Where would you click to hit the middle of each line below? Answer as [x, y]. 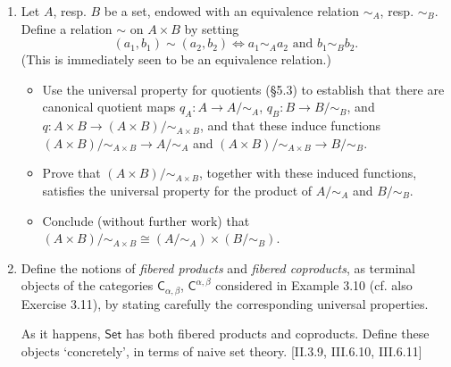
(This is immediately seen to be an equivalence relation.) [176, 59]
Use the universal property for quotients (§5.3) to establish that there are [243, 89]
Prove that [71, 173]
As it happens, [61, 334]
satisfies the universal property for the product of [177, 190]
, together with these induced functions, [308, 173]
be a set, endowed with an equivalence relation [231, 11]
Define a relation [67, 28]
